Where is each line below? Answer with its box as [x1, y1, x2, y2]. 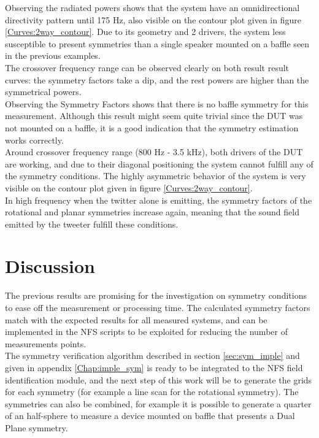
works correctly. [5, 133, 64, 146]
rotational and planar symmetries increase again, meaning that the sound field [5, 206, 299, 218]
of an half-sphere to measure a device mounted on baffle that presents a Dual [5, 409, 295, 422]
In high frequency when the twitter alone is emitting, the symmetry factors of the [5, 193, 312, 206]
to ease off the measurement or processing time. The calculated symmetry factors [5, 301, 310, 313]
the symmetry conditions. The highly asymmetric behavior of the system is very [5, 169, 306, 182]
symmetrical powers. [5, 85, 82, 98]
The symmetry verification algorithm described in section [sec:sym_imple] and [5, 349, 300, 362]
